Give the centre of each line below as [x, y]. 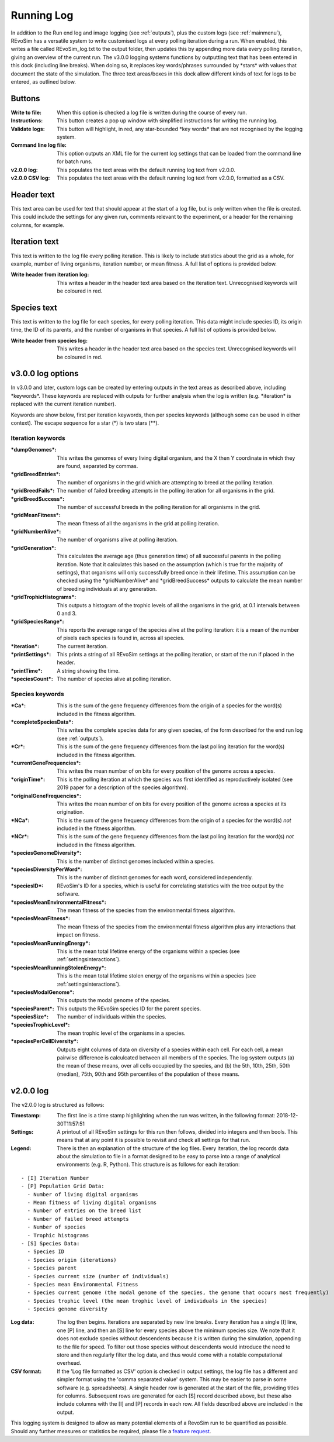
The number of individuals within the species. [112, 1017]
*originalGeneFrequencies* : [46, 796]
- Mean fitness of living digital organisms [92, 1203]
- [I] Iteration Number [55, 1178]
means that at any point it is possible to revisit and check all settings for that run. [154, 1140]
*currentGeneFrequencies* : [46, 763]
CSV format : [26, 1371]
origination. [70, 812]
